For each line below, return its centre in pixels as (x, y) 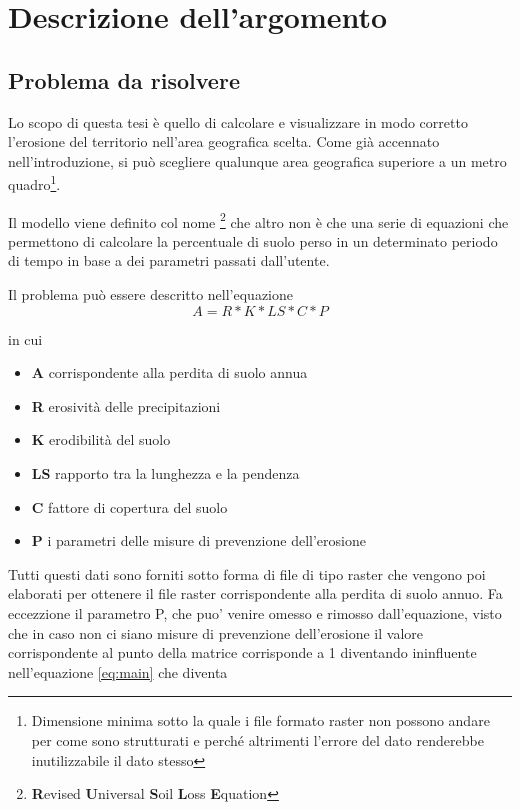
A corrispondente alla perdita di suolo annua (169, 372)
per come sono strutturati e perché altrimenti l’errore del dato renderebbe (257, 739)
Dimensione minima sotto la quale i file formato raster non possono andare (260, 720)
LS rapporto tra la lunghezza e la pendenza (165, 473)
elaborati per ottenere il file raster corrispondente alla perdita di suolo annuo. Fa (255, 593)
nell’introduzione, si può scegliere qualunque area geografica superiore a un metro (257, 160)
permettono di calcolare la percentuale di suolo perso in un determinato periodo (253, 240)
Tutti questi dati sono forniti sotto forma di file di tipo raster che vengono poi (247, 573)
